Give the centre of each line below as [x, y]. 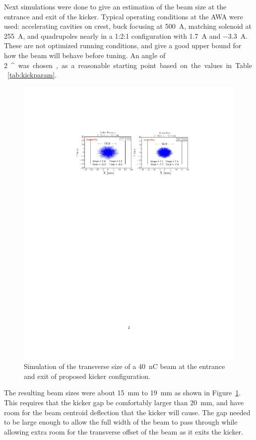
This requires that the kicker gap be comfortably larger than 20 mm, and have [124, 403]
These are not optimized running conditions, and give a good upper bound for [123, 45]
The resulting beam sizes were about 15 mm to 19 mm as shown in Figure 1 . [123, 393]
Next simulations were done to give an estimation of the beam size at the [115, 6]
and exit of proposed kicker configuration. [87, 376]
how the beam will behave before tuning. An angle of [85, 55]
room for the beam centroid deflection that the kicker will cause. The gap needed [127, 412]
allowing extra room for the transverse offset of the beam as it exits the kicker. [124, 431]
